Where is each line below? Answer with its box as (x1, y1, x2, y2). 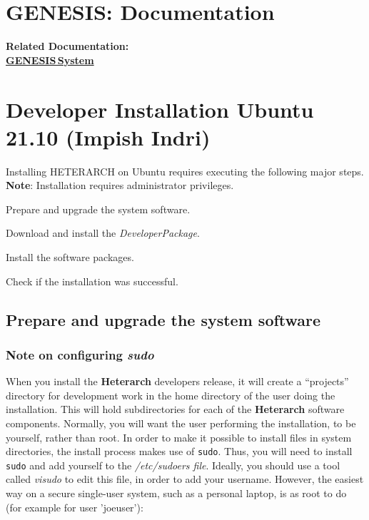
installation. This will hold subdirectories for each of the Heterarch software (6, 402, 345, 417)
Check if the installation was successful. (6, 273, 178, 288)
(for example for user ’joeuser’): (6, 499, 143, 514)
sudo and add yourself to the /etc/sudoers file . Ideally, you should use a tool (6, 457, 340, 472)
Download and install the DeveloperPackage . (6, 225, 200, 240)
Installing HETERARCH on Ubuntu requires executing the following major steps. (6, 163, 364, 178)
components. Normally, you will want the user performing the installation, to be (6, 415, 356, 430)
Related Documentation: (6, 39, 129, 53)
